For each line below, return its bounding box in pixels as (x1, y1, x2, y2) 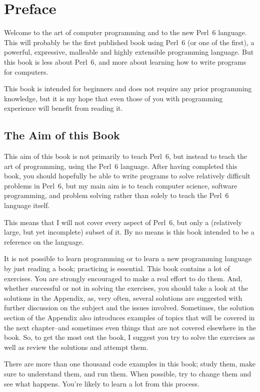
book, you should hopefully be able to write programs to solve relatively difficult (4, 170, 250, 181)
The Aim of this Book (4, 127, 120, 143)
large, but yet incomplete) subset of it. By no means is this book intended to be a (4, 227, 254, 237)
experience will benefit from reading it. (4, 103, 123, 113)
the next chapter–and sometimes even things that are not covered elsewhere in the (4, 322, 256, 332)
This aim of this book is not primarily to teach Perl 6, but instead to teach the (4, 151, 247, 161)
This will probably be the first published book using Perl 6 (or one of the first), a (4, 37, 254, 47)
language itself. (4, 200, 50, 211)
